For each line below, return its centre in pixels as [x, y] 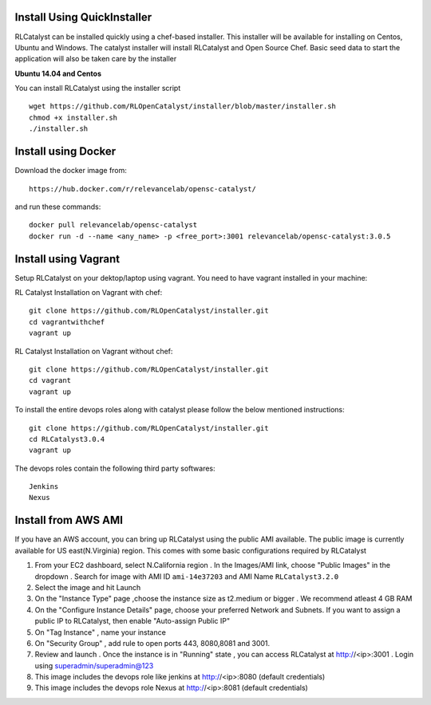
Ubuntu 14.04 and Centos [58, 73]
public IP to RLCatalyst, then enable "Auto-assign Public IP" [132, 621]
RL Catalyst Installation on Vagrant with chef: [89, 293]
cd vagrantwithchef [67, 322]
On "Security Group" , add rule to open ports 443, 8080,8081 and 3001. [152, 643]
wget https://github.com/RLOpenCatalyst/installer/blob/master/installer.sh [183, 106]
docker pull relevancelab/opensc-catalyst [113, 225]
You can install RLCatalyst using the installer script [98, 89]
